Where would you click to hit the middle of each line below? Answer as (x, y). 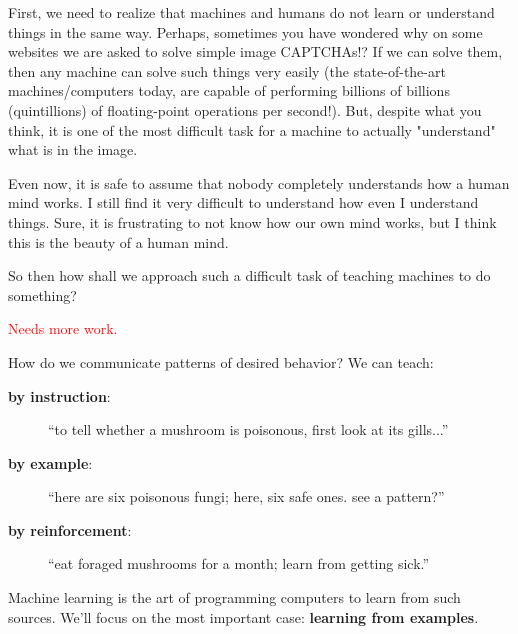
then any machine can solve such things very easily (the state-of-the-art (227, 70)
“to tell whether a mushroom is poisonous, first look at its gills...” (248, 429)
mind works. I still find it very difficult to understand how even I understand (243, 202)
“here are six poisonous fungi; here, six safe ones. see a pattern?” (246, 496)
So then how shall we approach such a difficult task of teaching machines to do (249, 275)
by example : (50, 462)
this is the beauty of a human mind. (118, 241)
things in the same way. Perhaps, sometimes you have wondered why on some (245, 31)
